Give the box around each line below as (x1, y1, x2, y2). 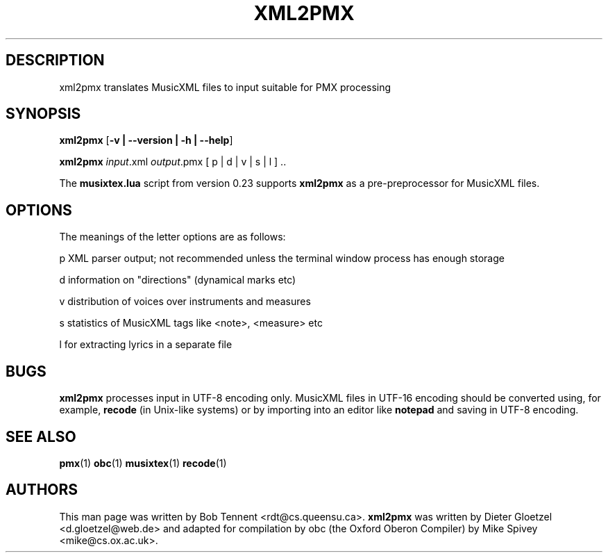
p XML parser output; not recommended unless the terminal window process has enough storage (59, 252, 505, 265)
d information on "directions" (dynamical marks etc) (59, 274, 296, 286)
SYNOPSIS (6, 105, 81, 123)
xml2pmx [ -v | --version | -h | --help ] (59, 134, 233, 147)
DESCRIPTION (6, 51, 105, 69)
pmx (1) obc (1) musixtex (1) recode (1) (59, 457, 227, 469)
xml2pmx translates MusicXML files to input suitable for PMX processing (59, 81, 391, 93)
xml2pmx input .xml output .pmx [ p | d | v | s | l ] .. (59, 156, 287, 168)
